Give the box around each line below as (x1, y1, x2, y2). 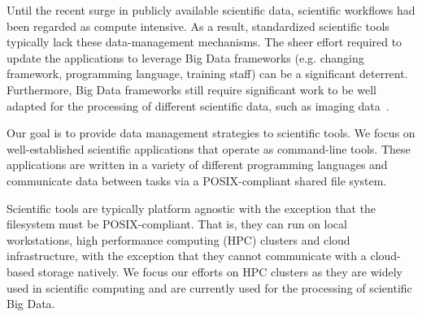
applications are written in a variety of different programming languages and (7, 156, 388, 173)
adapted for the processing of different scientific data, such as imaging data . (7, 97, 389, 114)
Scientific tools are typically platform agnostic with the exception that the (7, 199, 376, 216)
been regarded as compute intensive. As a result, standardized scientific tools (7, 17, 389, 34)
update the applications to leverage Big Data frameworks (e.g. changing (7, 49, 364, 66)
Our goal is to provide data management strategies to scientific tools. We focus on (7, 124, 415, 141)
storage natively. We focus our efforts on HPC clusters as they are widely (37, 263, 403, 280)
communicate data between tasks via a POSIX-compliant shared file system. (7, 172, 387, 189)
